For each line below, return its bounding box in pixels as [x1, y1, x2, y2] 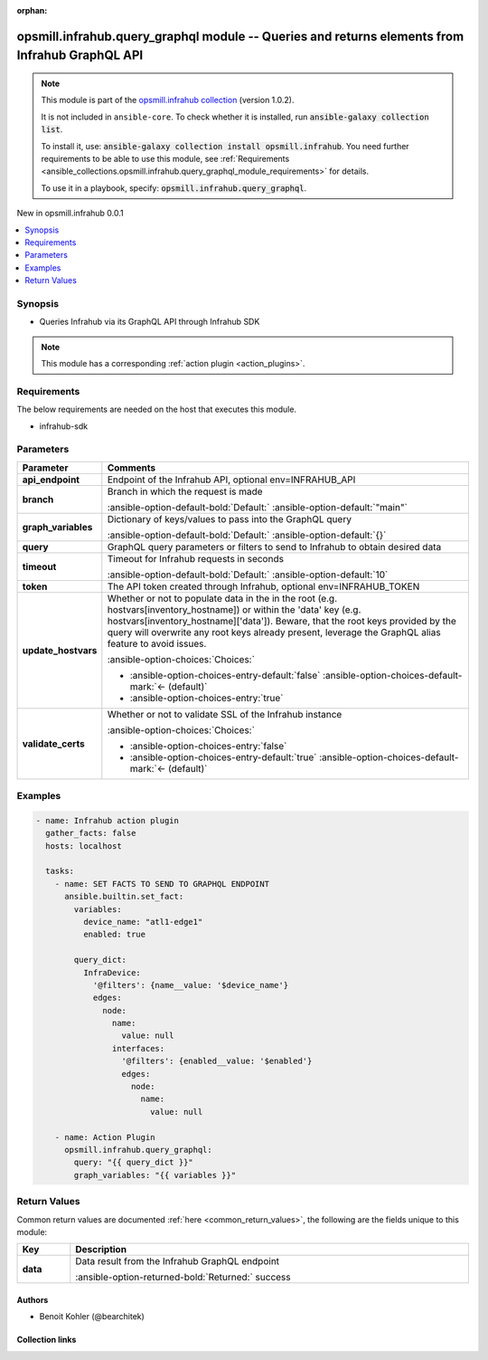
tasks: [45, 866, 75, 877]
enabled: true [82, 929, 146, 940]
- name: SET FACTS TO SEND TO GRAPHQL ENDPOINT [54, 879, 270, 889]
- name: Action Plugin [54, 1132, 155, 1142]
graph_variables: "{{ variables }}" [73, 1170, 237, 1180]
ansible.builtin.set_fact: [64, 891, 184, 902]
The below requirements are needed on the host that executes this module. [16, 404, 297, 415]
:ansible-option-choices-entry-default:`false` [129, 669, 321, 681]
